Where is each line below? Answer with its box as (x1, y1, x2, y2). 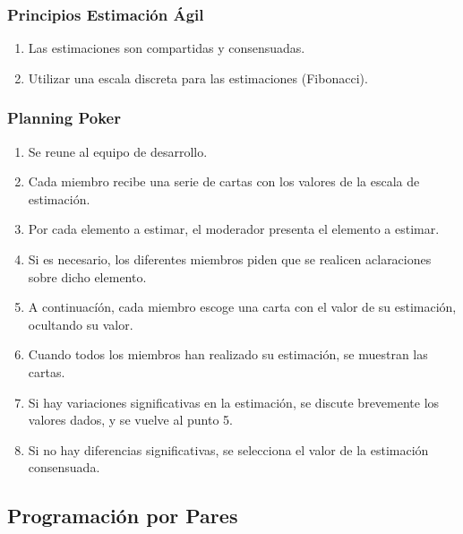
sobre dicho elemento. (28, 267, 147, 286)
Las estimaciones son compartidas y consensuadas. (28, 39, 305, 57)
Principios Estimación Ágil (7, 3, 204, 25)
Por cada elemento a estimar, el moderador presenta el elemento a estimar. (28, 220, 440, 238)
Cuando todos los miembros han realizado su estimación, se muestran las (28, 345, 428, 364)
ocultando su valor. (28, 314, 133, 333)
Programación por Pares (7, 502, 238, 530)
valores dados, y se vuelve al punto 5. (28, 410, 233, 429)
